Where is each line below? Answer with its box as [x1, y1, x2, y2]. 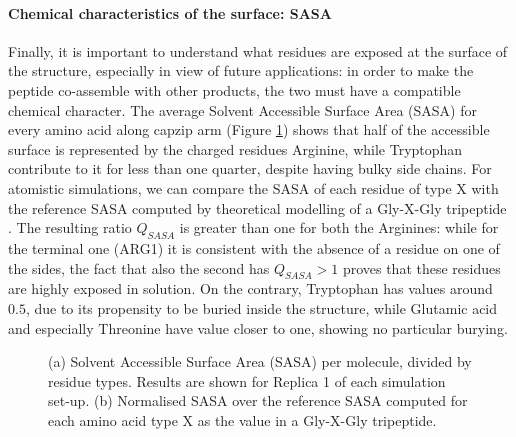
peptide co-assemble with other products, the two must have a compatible [8, 79, 461, 100]
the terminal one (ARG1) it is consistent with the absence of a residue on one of [8, 237, 500, 258]
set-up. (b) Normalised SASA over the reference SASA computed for [48, 390, 468, 411]
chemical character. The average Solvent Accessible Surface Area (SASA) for [8, 99, 477, 120]
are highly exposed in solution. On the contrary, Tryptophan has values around [8, 278, 493, 299]
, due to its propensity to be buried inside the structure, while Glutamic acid [25, 297, 498, 318]
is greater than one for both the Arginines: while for [179, 217, 499, 238]
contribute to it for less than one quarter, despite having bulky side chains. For [8, 158, 492, 179]
